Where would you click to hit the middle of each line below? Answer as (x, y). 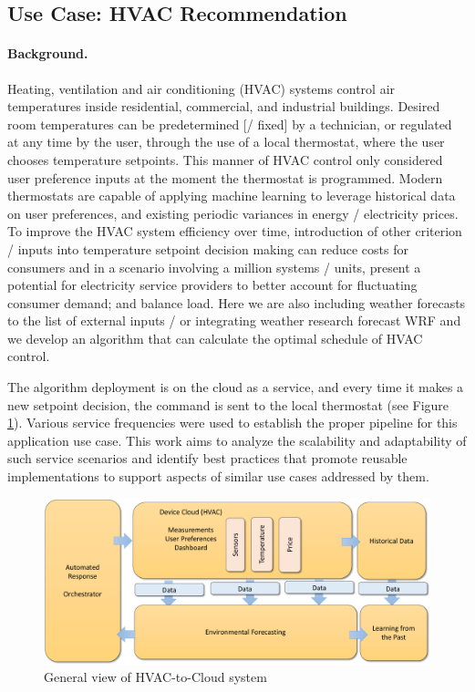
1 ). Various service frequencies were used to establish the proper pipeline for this (232, 423)
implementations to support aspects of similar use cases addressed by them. (218, 476)
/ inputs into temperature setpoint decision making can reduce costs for (208, 248)
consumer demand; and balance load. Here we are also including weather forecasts (237, 302)
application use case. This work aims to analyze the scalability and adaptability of (237, 440)
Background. (48, 53)
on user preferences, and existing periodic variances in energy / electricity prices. (233, 213)
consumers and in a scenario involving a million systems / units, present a (214, 267)
